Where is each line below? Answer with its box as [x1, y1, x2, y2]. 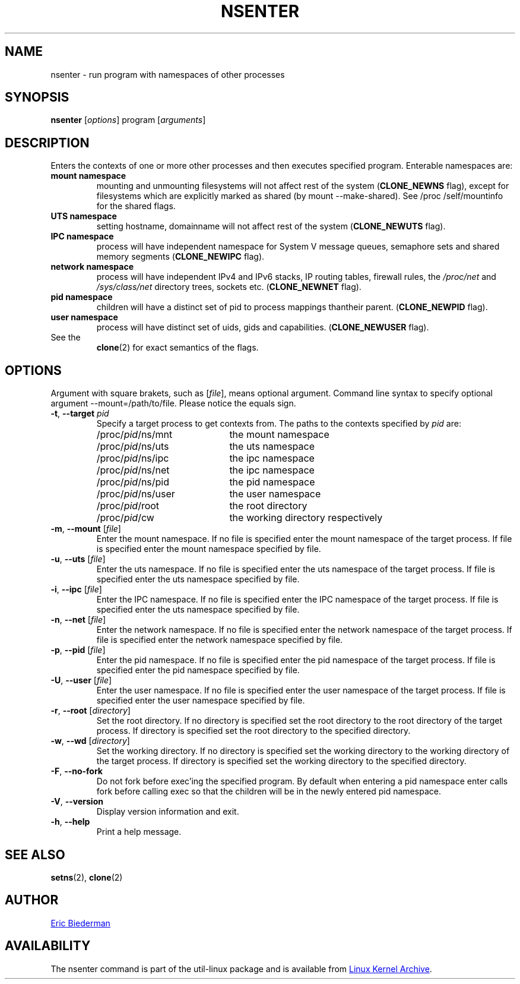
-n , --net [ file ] [50, 614, 106, 625]
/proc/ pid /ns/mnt [96, 428, 173, 441]
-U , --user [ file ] [50, 675, 112, 686]
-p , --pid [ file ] [50, 645, 106, 655]
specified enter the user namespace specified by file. [96, 695, 305, 706]
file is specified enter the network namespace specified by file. [96, 635, 343, 645]
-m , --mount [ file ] [50, 523, 121, 534]
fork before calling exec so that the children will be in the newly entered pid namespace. [96, 786, 441, 797]
